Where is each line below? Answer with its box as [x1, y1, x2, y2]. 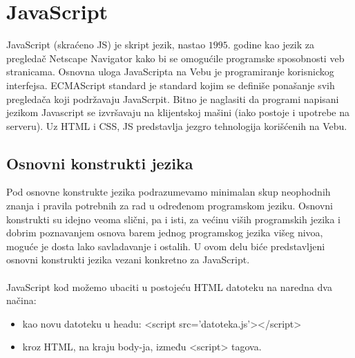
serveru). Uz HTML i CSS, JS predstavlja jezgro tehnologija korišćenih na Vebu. [6, 118, 347, 133]
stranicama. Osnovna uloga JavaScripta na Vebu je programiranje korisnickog [6, 64, 334, 79]
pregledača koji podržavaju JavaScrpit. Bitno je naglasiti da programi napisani [6, 91, 339, 106]
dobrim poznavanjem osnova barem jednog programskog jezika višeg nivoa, [6, 225, 323, 240]
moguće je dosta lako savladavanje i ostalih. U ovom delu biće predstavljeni [6, 238, 325, 253]
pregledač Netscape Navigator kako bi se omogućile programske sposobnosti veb [6, 50, 345, 65]
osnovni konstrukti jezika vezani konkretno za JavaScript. [6, 252, 250, 267]
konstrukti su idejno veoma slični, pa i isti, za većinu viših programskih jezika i [6, 211, 340, 226]
